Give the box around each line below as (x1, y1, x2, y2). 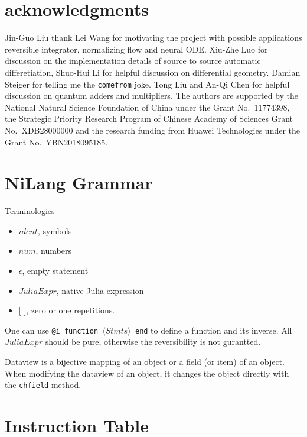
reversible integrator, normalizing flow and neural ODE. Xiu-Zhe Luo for (5, 43, 268, 55)
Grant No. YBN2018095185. (5, 135, 108, 148)
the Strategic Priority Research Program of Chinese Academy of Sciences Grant (5, 112, 293, 125)
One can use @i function (5, 323, 99, 336)
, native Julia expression (56, 284, 144, 296)
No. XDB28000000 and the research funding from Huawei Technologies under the (5, 124, 301, 136)
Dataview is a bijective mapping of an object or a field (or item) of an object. (5, 355, 285, 368)
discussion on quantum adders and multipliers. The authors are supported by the (5, 89, 298, 102)
